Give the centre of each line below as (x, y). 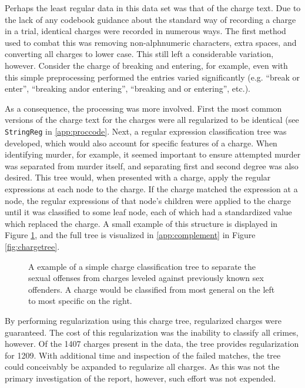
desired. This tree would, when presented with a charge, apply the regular (138, 177)
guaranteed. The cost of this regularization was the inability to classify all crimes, (152, 332)
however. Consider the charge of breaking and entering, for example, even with (146, 65)
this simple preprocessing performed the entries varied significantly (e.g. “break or (152, 77)
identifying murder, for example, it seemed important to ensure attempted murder (153, 154)
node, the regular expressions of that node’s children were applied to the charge (148, 200)
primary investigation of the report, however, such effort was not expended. (140, 378)
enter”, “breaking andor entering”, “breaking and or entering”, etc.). (128, 88)
